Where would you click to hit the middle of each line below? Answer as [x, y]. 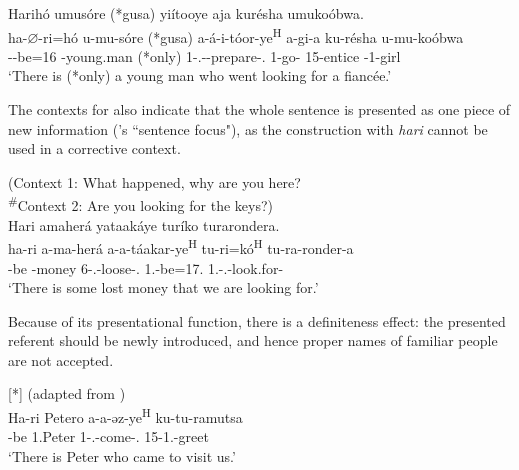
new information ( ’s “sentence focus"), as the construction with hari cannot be [248, 128]
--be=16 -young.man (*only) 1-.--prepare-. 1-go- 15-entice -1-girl [204, 55]
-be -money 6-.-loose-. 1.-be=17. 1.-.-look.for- [146, 267]
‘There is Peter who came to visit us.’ [122, 455]
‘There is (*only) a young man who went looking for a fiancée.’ [200, 75]
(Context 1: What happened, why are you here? [154, 181]
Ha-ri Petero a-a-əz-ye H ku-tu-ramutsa [125, 415]
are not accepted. [61, 359]
